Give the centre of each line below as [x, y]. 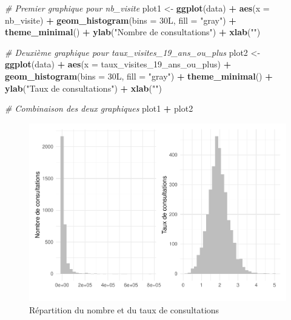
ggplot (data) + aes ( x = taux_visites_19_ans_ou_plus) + [118, 64]
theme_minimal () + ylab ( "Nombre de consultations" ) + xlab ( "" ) [133, 32]
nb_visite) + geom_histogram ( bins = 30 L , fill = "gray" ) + [121, 20]
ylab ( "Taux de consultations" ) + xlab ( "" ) [83, 88]
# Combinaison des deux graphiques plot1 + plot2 [99, 108]
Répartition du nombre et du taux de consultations [124, 309]
